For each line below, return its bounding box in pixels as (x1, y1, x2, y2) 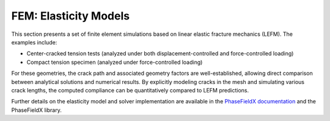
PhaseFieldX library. (11, 106, 62, 114)
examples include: (11, 38, 57, 46)
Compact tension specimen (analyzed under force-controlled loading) (26, 58, 203, 66)
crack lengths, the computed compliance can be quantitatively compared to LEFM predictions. (11, 86, 249, 94)
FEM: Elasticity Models (11, 9, 130, 22)
